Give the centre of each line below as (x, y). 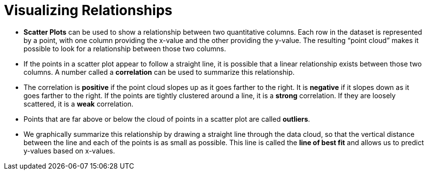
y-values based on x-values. (69, 151)
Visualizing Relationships (88, 10)
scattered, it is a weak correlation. (79, 104)
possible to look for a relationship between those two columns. (125, 48)
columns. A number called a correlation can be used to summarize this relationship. (159, 72)
